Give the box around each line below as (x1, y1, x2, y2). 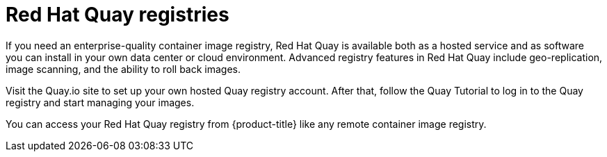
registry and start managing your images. (6, 96, 195, 108)
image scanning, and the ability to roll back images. (6, 63, 241, 75)
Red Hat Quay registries (6, 3, 229, 26)
